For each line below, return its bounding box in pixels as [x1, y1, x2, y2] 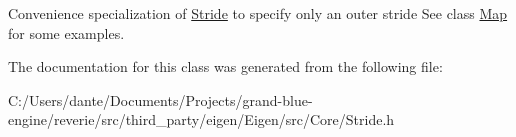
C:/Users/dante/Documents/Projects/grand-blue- [8, 89, 313, 110]
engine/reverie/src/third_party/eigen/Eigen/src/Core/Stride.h [8, 109, 395, 130]
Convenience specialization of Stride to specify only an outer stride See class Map [8, 3, 508, 23]
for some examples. [8, 22, 125, 43]
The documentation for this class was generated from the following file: [8, 56, 443, 77]
